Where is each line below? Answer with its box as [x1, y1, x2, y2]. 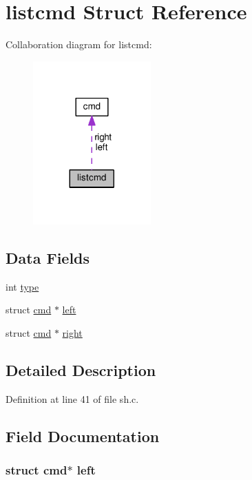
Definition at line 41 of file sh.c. [6, 391, 139, 406]
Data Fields [6, 247, 90, 268]
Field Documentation [6, 425, 160, 446]
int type [6, 279, 39, 293]
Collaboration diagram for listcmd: [6, 37, 152, 52]
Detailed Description [6, 359, 156, 380]
